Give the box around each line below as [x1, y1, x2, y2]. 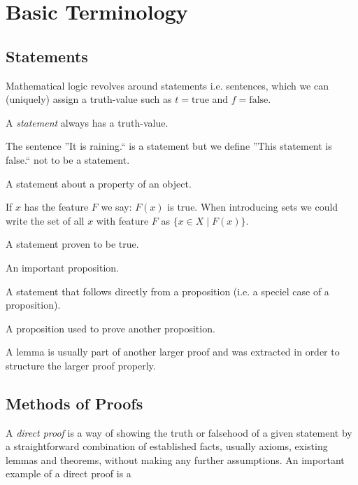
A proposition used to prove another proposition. [6, 321, 215, 335]
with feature [96, 213, 149, 227]
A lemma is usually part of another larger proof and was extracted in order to [6, 344, 340, 359]
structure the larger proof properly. [6, 358, 156, 372]
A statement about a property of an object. [6, 176, 192, 190]
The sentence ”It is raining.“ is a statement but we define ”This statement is [6, 139, 332, 153]
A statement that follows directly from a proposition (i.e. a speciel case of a [6, 283, 329, 298]
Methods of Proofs [6, 392, 143, 414]
